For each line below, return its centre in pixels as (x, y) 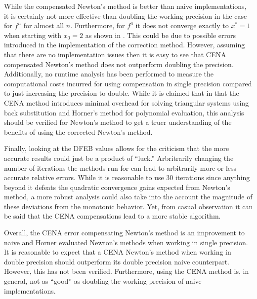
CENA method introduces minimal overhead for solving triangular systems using (127, 102)
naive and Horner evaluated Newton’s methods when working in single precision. (126, 242)
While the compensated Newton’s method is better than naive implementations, (125, 6)
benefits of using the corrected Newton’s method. (78, 131)
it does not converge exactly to (182, 25)
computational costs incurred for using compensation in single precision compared (128, 83)
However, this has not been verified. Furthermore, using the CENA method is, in (127, 271)
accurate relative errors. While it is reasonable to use (84, 177)
